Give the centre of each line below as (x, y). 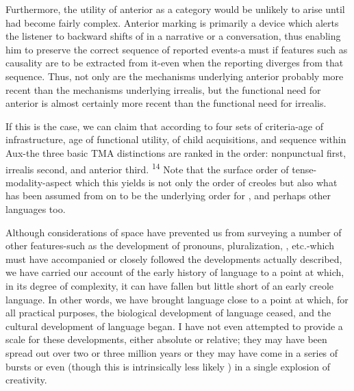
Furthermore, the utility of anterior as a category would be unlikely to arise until (175, 9)
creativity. (26, 380)
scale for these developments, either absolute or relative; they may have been (166, 339)
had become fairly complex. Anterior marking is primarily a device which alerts (172, 22)
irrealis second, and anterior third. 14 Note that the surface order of (147, 168)
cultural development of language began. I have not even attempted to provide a (174, 326)
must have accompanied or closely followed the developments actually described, (174, 258)
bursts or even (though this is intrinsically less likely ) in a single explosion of (168, 366)
